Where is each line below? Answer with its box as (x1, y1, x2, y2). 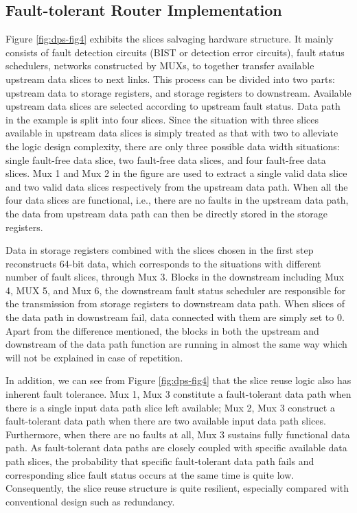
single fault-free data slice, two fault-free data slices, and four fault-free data (5, 152, 326, 167)
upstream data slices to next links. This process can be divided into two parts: (5, 71, 335, 86)
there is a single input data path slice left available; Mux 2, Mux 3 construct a (5, 400, 335, 414)
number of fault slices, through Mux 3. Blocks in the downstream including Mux (5, 270, 344, 284)
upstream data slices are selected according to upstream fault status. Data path (5, 99, 341, 113)
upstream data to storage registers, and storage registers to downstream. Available (5, 85, 352, 99)
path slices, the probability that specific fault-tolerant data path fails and (5, 454, 314, 468)
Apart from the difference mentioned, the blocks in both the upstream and (5, 323, 319, 337)
